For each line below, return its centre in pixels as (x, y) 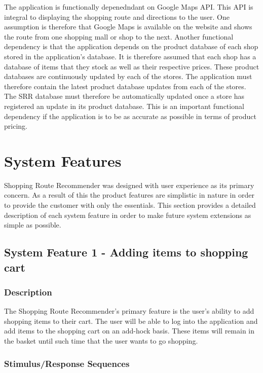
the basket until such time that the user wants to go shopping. (101, 340)
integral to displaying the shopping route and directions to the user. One (117, 16)
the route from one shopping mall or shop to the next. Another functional (119, 36)
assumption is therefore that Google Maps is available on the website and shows (128, 27)
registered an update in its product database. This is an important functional (124, 106)
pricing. (16, 126)
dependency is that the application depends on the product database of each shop (131, 46)
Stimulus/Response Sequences (67, 363)
